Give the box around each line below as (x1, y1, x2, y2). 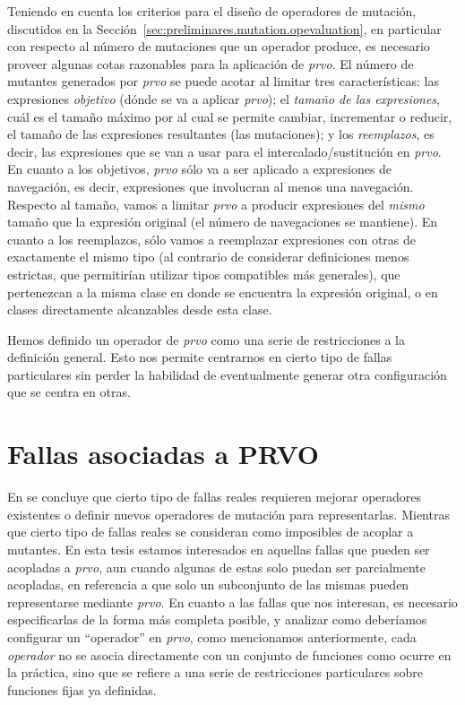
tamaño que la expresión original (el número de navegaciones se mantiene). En (7, 212, 438, 231)
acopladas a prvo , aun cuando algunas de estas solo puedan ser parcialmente (7, 557, 426, 576)
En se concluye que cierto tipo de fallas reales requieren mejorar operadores (7, 487, 422, 506)
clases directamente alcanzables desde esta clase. (7, 300, 272, 319)
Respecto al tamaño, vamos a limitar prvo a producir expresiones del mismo (7, 194, 425, 213)
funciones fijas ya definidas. (7, 680, 157, 699)
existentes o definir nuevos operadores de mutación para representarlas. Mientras (7, 504, 450, 523)
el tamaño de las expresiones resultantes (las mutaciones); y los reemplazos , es (7, 125, 435, 143)
